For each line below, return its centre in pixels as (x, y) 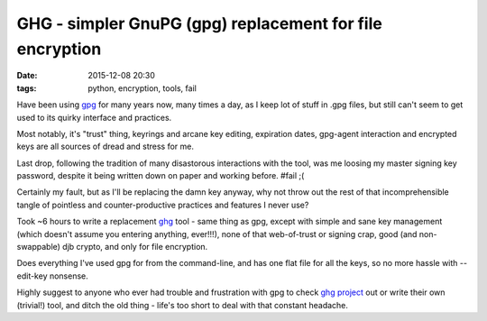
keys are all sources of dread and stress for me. (105, 147)
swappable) (38, 247)
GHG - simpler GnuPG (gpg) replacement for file (199, 23)
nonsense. (69, 276)
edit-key (32, 276)
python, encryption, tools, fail (142, 88)
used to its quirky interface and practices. (94, 117)
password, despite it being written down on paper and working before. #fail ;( (161, 176)
